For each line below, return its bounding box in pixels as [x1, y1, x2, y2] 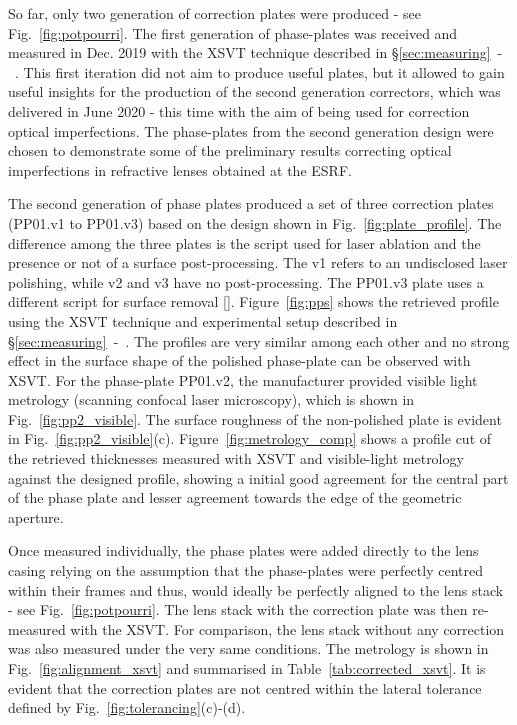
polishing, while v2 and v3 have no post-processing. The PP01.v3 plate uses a [8, 271, 484, 292]
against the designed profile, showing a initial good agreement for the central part [8, 467, 509, 488]
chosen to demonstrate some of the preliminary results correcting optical [8, 140, 452, 161]
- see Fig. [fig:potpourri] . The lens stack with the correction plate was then [8, 599, 468, 620]
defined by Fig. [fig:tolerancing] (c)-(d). [8, 697, 246, 718]
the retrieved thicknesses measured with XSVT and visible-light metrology [8, 448, 464, 469]
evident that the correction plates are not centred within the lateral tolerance [8, 677, 482, 698]
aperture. [8, 506, 64, 527]
